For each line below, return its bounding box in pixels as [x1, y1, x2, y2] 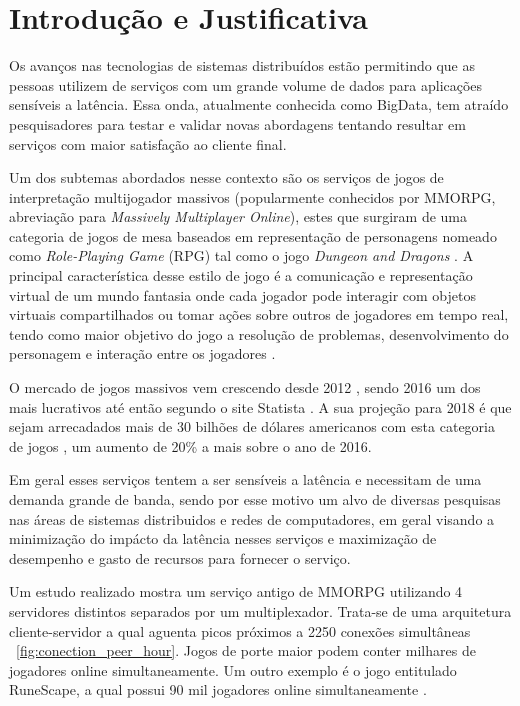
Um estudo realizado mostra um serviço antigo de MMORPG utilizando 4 [9, 581, 463, 602]
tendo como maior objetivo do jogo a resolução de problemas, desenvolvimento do [9, 323, 509, 344]
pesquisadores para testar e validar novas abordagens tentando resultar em [9, 113, 466, 134]
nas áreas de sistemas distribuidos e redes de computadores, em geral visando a [9, 508, 495, 529]
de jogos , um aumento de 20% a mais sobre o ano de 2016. [9, 435, 372, 456]
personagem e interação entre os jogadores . [9, 343, 276, 364]
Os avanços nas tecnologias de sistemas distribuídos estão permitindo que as [9, 55, 475, 76]
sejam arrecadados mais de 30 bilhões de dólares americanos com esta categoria [9, 416, 495, 437]
